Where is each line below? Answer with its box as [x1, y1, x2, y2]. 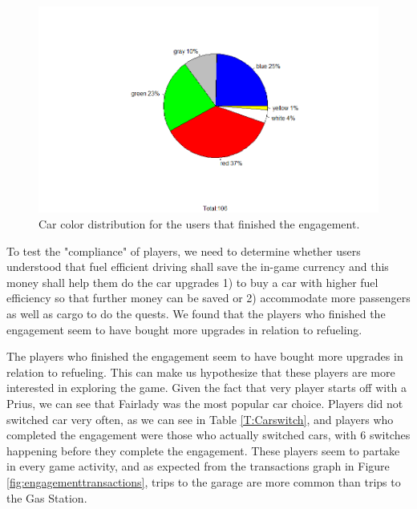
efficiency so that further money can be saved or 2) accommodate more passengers [6, 289, 411, 306]
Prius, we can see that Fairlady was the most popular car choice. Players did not [6, 395, 403, 411]
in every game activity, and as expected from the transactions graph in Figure [6, 458, 390, 475]
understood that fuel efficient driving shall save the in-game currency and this [6, 258, 389, 275]
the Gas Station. [6, 489, 87, 506]
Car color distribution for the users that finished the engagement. [38, 216, 360, 232]
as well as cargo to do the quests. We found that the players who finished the [6, 305, 386, 322]
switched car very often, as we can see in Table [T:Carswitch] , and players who [6, 410, 394, 427]
